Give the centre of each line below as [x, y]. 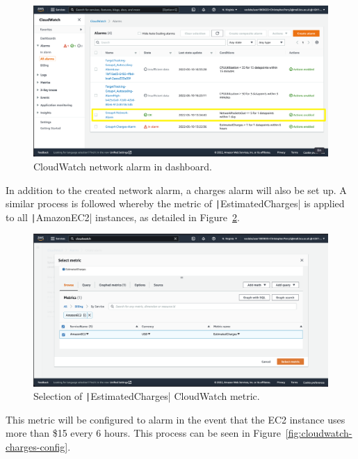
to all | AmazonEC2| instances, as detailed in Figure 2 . [123, 217]
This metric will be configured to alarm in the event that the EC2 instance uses [176, 419]
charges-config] [37, 446]
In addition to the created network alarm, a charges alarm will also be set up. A [176, 190]
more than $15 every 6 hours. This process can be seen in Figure [143, 433]
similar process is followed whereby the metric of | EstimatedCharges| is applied [175, 203]
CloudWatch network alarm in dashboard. [123, 166]
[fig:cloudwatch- [319, 433]
